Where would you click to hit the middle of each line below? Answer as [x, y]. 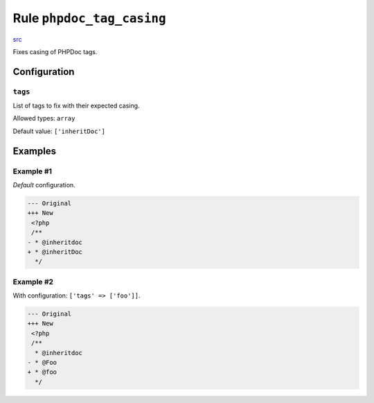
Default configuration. [44, 185]
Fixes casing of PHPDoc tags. [55, 51]
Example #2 [33, 282]
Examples [35, 151]
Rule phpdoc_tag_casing [89, 18]
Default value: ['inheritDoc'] [59, 131]
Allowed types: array [44, 119]
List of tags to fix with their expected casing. [76, 106]
